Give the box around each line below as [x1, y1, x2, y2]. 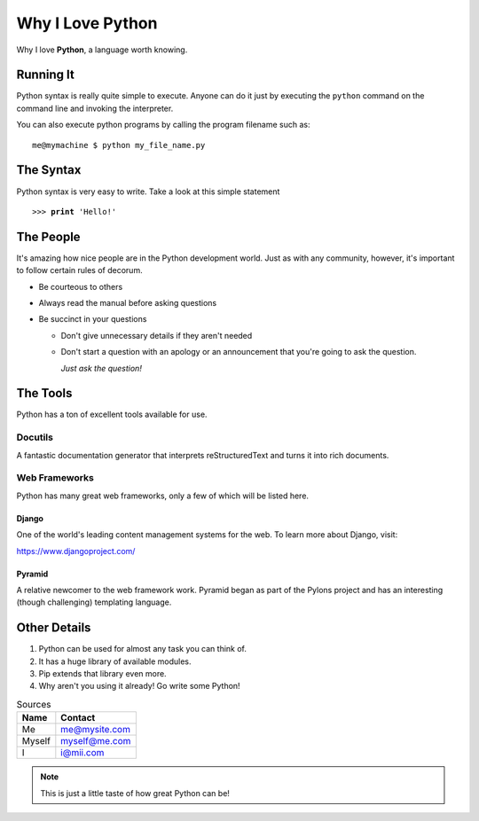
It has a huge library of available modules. [38, 656, 192, 667]
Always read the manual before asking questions [38, 298, 217, 308]
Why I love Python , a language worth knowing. [16, 44, 188, 55]
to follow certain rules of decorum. [16, 265, 143, 276]
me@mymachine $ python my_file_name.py [32, 140, 206, 150]
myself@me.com [60, 735, 131, 747]
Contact [60, 712, 96, 724]
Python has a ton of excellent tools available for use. [16, 409, 208, 420]
